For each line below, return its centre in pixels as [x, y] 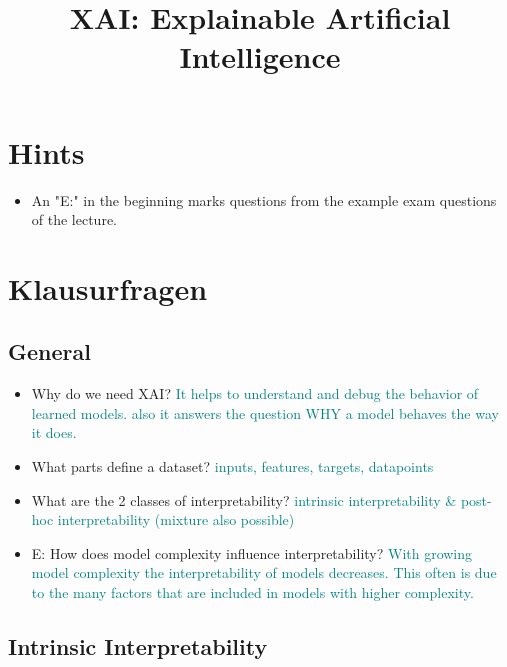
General [49, 351]
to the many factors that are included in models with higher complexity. [252, 592]
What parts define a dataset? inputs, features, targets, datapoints [232, 466]
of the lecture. [74, 219]
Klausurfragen [108, 287]
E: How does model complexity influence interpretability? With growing [252, 552]
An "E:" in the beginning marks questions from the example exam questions [264, 199]
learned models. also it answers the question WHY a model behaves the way [265, 412]
